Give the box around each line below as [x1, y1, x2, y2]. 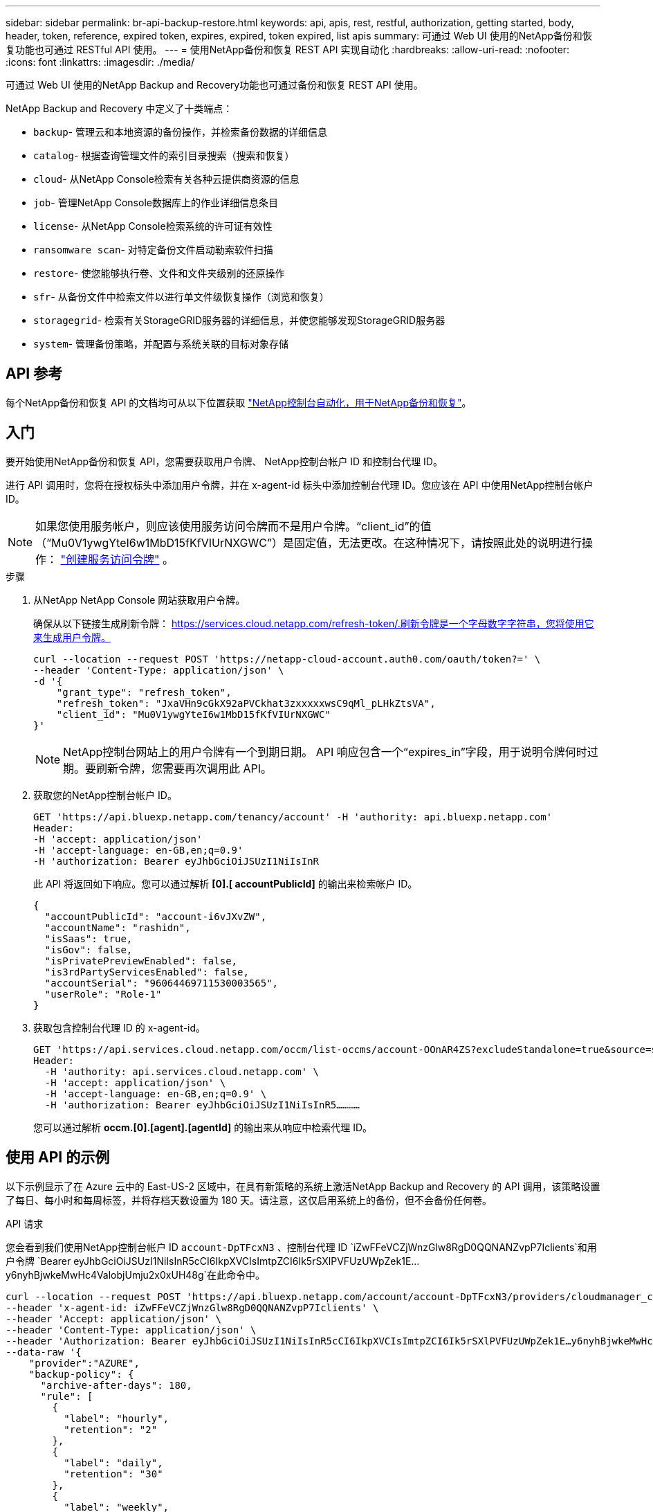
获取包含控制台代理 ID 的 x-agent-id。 [33, 1021, 206, 1034]
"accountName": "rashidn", [44, 921, 191, 933]
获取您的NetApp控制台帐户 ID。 [33, 789, 177, 801]
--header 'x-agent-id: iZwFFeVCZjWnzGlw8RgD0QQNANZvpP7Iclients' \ [6, 1302, 379, 1313]
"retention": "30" [64, 1468, 163, 1479]
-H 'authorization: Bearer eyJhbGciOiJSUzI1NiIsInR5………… [44, 1099, 360, 1110]
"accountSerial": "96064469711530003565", [44, 977, 279, 989]
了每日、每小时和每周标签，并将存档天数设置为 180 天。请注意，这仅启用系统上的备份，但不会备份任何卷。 [6, 1194, 493, 1206]
